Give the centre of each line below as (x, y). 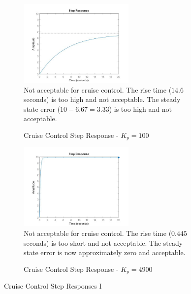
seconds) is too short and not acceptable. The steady (103, 243)
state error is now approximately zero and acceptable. (105, 252)
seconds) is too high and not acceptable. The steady (102, 99)
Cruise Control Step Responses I (53, 286)
